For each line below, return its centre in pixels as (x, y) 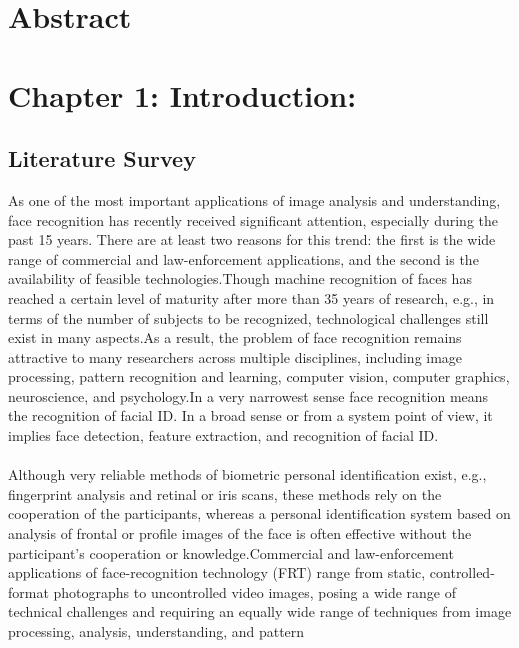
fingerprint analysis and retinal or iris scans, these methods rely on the (225, 493)
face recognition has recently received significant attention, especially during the (253, 219)
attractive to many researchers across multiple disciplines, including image (235, 356)
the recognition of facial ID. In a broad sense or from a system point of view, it (250, 415)
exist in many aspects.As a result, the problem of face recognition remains (235, 337)
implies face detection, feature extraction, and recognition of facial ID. (223, 435)
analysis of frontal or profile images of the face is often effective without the (240, 533)
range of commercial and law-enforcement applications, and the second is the (243, 258)
